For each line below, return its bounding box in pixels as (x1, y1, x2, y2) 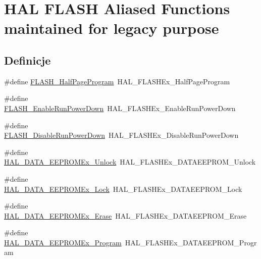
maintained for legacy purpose (4, 18, 219, 38)
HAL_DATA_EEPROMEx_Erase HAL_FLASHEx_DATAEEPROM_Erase (4, 210, 247, 221)
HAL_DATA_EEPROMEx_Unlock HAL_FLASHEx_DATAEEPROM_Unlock (4, 157, 256, 167)
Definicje (4, 52, 51, 68)
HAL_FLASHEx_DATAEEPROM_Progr (125, 237, 257, 247)
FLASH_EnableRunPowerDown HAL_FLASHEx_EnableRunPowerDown (4, 102, 236, 113)
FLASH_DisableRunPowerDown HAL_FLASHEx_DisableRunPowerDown (4, 130, 239, 140)
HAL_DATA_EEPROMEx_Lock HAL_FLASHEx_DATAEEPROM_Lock (4, 183, 242, 194)
